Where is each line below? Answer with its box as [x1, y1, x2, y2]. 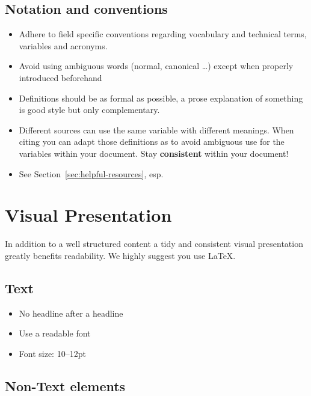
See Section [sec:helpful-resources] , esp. [19, 167, 164, 180]
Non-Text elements [5, 376, 126, 395]
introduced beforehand [19, 71, 102, 84]
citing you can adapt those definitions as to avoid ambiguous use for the [19, 135, 285, 148]
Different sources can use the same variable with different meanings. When [19, 123, 294, 136]
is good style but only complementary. [19, 103, 160, 116]
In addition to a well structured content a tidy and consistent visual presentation [5, 237, 303, 250]
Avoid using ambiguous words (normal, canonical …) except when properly [19, 59, 294, 72]
